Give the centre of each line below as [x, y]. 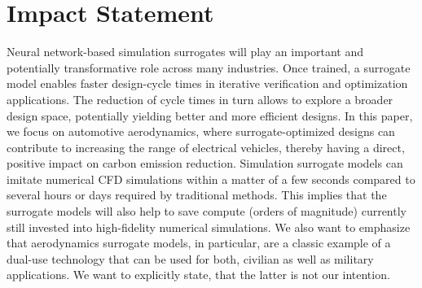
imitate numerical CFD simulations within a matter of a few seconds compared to [211, 179]
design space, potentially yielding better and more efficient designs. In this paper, [210, 115]
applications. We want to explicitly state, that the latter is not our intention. [198, 275]
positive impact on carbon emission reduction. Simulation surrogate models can [205, 163]
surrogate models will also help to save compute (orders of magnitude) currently [207, 211]
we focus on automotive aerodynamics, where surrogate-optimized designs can [201, 131]
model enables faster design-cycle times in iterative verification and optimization [207, 83]
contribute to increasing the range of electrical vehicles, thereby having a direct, [206, 147]
